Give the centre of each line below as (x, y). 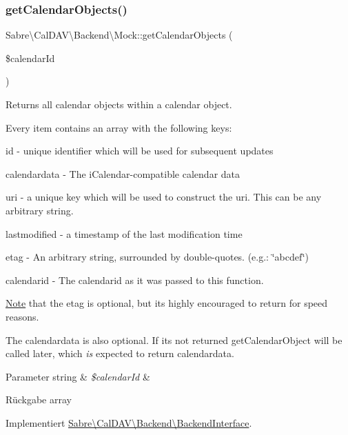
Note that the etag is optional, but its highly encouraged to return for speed (167, 303)
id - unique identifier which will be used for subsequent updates (140, 151)
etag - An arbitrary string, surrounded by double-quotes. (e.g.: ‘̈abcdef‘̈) (157, 257)
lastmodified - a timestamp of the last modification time (124, 233)
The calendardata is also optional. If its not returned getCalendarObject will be (174, 340)
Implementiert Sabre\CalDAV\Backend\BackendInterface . (129, 422)
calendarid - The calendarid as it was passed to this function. (135, 280)
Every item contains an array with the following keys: (119, 127)
